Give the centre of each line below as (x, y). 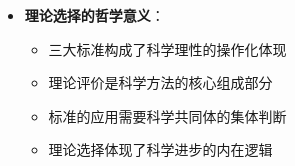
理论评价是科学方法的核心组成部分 (160, 82)
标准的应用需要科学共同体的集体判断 (167, 115)
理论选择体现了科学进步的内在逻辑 (160, 149)
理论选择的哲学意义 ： (94, 15)
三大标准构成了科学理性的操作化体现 (167, 48)
